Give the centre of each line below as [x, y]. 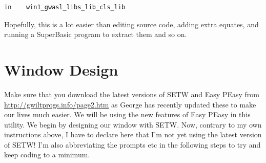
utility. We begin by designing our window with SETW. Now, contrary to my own [133, 124]
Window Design [61, 69]
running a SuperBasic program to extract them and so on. [96, 34]
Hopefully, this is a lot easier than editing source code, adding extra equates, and [131, 24]
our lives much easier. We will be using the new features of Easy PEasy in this [127, 114]
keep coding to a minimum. [47, 155]
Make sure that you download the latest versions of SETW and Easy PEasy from [132, 94]
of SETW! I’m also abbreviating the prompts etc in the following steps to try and [132, 144]
